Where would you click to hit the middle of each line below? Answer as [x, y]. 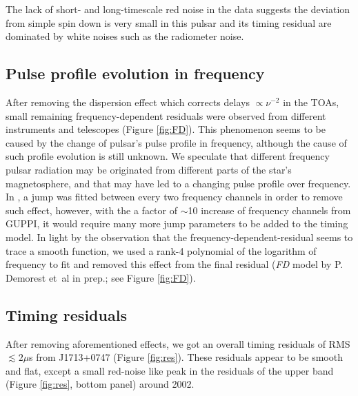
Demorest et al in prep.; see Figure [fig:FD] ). [101, 277]
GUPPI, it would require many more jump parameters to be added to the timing [177, 223]
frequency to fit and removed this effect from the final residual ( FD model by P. [175, 264]
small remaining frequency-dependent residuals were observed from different [166, 115]
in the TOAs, [311, 102]
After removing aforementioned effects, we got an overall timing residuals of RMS [178, 343]
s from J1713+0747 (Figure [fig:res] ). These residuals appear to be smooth [186, 357]
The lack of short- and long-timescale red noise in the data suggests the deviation [178, 9]
